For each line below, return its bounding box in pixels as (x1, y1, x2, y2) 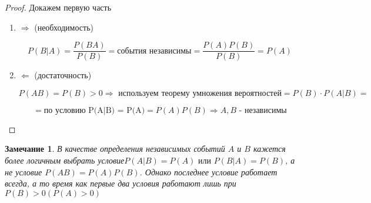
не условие (5, 165, 42, 178)
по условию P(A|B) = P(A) (44, 106, 145, 115)
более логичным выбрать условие (5, 154, 125, 167)
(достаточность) (34, 69, 92, 81)
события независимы (117, 46, 192, 55)
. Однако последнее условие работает (139, 165, 278, 178)
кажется (253, 142, 286, 155)
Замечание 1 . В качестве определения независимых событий (5, 142, 225, 155)
